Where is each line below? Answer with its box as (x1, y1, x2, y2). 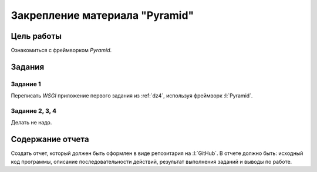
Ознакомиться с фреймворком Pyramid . (11, 47, 112, 54)
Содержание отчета (11, 134, 89, 144)
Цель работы (11, 31, 62, 41)
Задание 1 (11, 80, 41, 88)
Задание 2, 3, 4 (11, 106, 57, 114)
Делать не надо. (11, 119, 52, 126)
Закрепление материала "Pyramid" (11, 9, 194, 22)
